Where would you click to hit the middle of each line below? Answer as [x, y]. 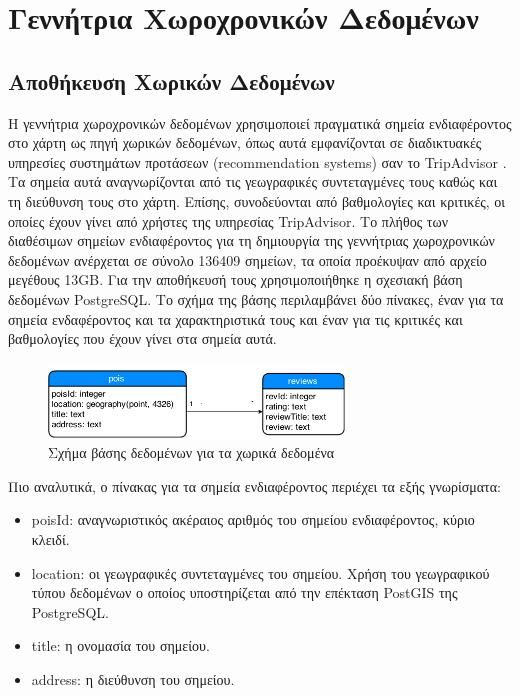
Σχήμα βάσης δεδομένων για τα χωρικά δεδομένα [191, 452]
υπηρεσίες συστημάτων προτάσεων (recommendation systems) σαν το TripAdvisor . [257, 161]
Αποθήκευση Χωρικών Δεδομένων [171, 80]
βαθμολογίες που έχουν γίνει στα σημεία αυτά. [142, 338]
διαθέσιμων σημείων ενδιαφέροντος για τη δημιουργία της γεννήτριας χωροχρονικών [251, 240]
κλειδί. [50, 538]
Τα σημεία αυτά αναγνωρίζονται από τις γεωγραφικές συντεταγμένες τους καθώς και [253, 181]
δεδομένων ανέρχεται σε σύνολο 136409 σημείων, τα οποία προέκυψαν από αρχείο [247, 259]
